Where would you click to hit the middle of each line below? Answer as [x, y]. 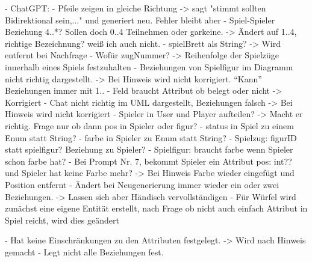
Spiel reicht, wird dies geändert [62, 220]
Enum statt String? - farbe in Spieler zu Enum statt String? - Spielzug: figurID [151, 137]
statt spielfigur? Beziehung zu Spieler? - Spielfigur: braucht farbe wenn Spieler [149, 149]
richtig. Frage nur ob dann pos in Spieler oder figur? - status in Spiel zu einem [149, 125]
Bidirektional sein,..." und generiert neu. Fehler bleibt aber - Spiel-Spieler [140, 20]
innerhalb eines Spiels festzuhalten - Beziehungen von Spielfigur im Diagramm [149, 66]
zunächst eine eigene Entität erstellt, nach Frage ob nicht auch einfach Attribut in [156, 208]
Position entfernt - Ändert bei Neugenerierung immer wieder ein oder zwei [142, 184]
